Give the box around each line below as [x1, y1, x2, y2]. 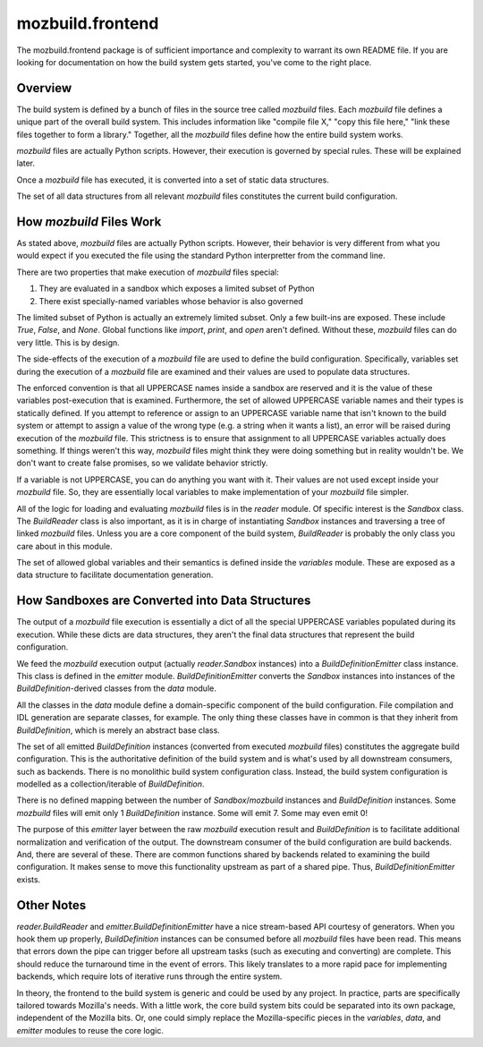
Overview [16, 81, 72, 96]
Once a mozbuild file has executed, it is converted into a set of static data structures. [16, 174, 330, 185]
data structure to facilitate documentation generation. [16, 569, 214, 581]
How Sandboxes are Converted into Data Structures [16, 593, 311, 609]
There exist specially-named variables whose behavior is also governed [38, 295, 304, 306]
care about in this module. [16, 541, 114, 551]
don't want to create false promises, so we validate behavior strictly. [16, 457, 268, 469]
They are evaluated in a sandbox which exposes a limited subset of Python [38, 283, 315, 294]
